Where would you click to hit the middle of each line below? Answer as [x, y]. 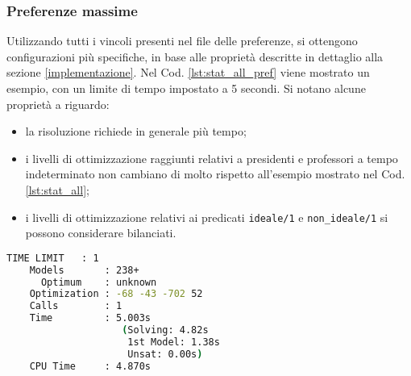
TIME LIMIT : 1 [53, 258]
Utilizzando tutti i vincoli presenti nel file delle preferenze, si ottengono [182, 41]
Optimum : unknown [99, 282]
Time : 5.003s [90, 318]
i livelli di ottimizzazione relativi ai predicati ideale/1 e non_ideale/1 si [207, 217]
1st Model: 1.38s [174, 342]
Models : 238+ [84, 270]
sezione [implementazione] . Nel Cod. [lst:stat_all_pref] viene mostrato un [188, 72]
